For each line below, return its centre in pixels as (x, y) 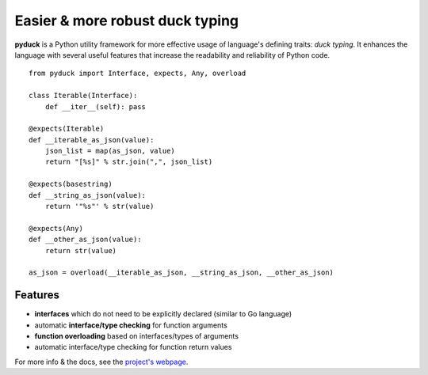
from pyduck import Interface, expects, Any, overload (138, 74)
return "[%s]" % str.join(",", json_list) (129, 162)
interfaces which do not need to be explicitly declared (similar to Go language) (163, 314)
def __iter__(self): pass (96, 106)
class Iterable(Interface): (83, 96)
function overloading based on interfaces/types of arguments (137, 336)
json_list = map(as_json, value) (110, 151)
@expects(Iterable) (67, 129)
